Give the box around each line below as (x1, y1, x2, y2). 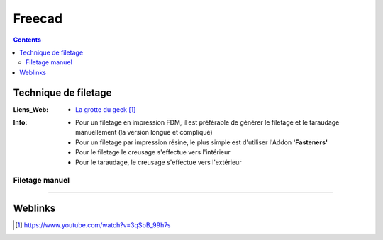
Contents (13, 35, 42, 44)
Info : (13, 118, 28, 127)
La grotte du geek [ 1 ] (75, 105, 136, 113)
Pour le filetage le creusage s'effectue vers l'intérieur (75, 148, 231, 156)
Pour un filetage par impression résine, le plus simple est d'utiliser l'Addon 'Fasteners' (75, 138, 328, 147)
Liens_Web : (13, 105, 49, 113)
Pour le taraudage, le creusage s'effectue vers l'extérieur (75, 158, 242, 166)
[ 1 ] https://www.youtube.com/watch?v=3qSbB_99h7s (15, 221, 171, 229)
